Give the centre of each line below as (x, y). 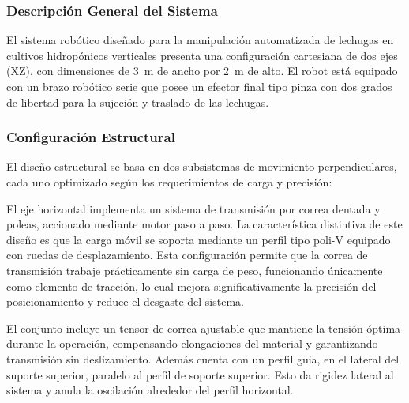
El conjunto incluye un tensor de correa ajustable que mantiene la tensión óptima (204, 328)
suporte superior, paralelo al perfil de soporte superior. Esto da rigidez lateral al (200, 374)
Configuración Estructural (91, 137)
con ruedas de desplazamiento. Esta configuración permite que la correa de (187, 255)
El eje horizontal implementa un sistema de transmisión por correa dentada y (193, 208)
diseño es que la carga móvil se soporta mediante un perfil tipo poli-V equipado (199, 239)
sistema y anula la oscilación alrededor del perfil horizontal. (150, 390)
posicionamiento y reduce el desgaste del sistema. (125, 301)
